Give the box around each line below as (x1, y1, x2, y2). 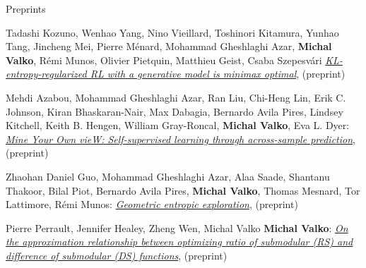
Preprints (6, 1, 46, 16)
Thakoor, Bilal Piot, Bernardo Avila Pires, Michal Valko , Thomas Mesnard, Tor (6, 183, 360, 197)
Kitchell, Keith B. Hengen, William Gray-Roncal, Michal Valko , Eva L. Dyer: (6, 118, 350, 133)
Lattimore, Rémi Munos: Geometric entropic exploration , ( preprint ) (6, 197, 298, 212)
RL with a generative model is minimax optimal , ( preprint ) (90, 66, 346, 81)
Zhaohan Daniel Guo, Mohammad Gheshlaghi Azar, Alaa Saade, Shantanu (6, 169, 330, 183)
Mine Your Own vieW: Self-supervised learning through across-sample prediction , (6, 131, 355, 146)
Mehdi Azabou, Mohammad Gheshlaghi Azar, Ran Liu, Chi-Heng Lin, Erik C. (6, 90, 346, 104)
